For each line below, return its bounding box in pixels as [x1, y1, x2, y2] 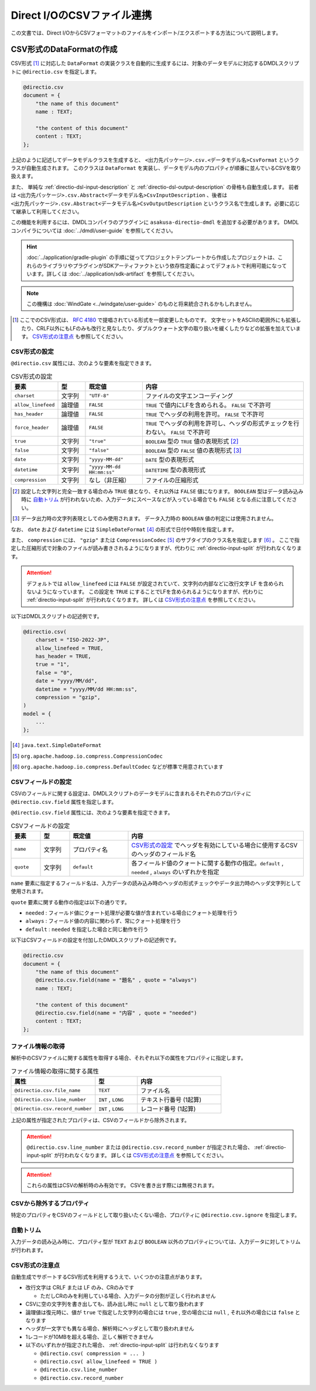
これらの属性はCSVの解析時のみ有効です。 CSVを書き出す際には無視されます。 [26, 1182, 218, 1189]
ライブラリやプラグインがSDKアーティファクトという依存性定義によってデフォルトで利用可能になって [42, 262, 287, 269]
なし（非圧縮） [88, 476, 130, 485]
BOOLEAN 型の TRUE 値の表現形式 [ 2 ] [145, 437, 239, 445]
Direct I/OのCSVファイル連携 [11, 9, 152, 22]
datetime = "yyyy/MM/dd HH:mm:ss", [35, 686, 138, 693]
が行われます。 [11, 1246, 46, 1253]
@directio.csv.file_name [14, 1087, 81, 1093]
